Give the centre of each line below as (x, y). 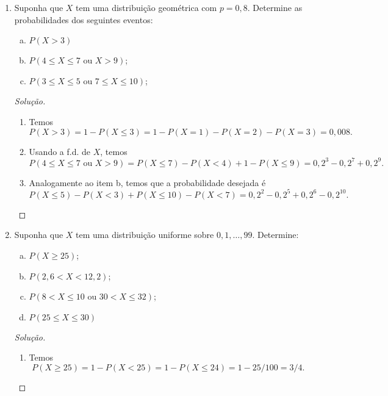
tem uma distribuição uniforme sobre (145, 235)
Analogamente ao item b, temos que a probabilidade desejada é (147, 182)
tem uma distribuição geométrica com (146, 7)
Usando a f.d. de (60, 151)
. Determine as (275, 7)
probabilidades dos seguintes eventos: (84, 19)
